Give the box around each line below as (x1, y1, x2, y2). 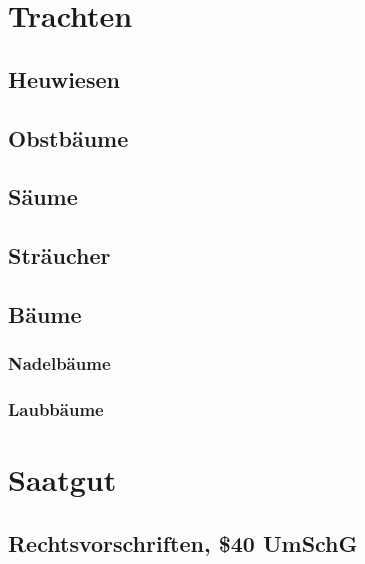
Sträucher (8, 240, 111, 271)
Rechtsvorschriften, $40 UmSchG (8, 527, 358, 558)
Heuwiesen (8, 63, 120, 94)
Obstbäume (8, 122, 129, 153)
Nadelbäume (8, 351, 111, 376)
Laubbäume (8, 397, 104, 422)
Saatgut (8, 459, 117, 500)
